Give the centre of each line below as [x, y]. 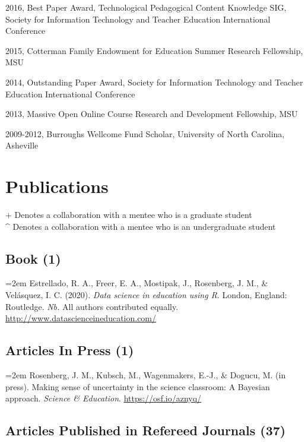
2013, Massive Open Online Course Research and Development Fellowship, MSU [152, 114]
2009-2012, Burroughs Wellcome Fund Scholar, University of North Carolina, [145, 133]
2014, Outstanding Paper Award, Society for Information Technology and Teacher [154, 82]
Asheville [22, 145]
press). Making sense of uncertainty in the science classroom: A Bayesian [138, 386]
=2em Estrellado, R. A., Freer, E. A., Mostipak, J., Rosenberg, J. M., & [137, 283]
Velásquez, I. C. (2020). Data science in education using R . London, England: [146, 295]
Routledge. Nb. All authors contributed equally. [92, 306]
